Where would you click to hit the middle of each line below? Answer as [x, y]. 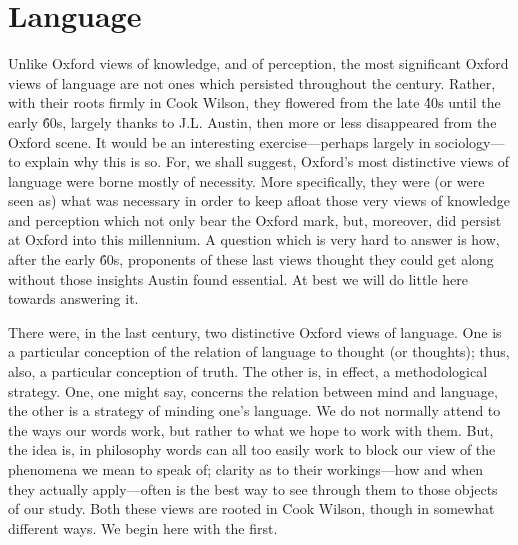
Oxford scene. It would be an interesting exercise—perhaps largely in [219, 141]
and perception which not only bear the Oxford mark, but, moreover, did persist [255, 219]
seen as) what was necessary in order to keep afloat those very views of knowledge [259, 200]
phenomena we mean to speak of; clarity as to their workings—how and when [246, 469]
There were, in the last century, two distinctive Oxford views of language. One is [255, 331]
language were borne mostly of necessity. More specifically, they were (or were [246, 180]
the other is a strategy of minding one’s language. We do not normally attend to [254, 410]
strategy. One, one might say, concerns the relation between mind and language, [253, 390]
